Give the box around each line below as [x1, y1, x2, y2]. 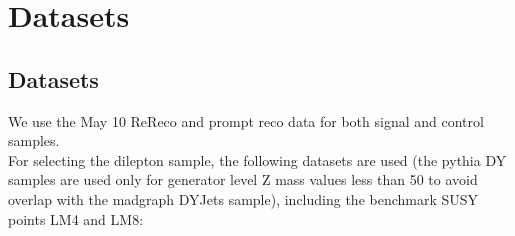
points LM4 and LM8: [8, 208, 144, 229]
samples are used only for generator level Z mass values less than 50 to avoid [8, 169, 478, 190]
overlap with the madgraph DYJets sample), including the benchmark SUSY [8, 188, 479, 209]
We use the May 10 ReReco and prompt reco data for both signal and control [8, 110, 484, 131]
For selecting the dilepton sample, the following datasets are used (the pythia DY [8, 149, 507, 170]
